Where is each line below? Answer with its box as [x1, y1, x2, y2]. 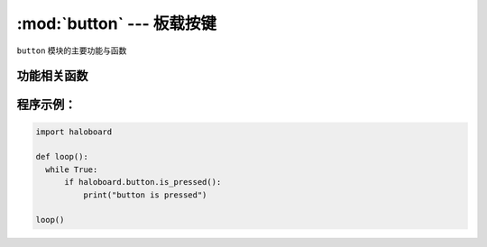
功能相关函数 [16, 69, 88, 84]
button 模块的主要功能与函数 [16, 45, 127, 56]
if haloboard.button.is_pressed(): [64, 177, 222, 188]
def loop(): [35, 151, 89, 162]
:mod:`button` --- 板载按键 [16, 14, 216, 33]
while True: [45, 164, 98, 175]
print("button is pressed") [82, 189, 207, 200]
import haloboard [35, 126, 113, 137]
